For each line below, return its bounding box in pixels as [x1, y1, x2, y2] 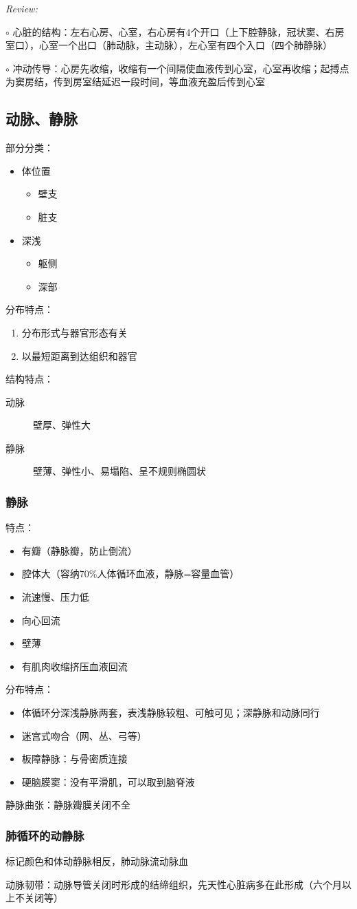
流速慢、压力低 [21, 590, 89, 604]
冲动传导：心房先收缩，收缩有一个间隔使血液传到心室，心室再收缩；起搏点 [12, 61, 349, 75]
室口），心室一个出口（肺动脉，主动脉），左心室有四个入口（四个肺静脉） [5, 38, 332, 52]
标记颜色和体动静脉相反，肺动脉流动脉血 [5, 854, 188, 868]
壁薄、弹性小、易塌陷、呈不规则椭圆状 [33, 464, 206, 478]
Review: [5, 1, 38, 15]
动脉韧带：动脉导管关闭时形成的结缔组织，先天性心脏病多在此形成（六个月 [5, 877, 342, 891]
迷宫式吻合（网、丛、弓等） [21, 728, 147, 742]
